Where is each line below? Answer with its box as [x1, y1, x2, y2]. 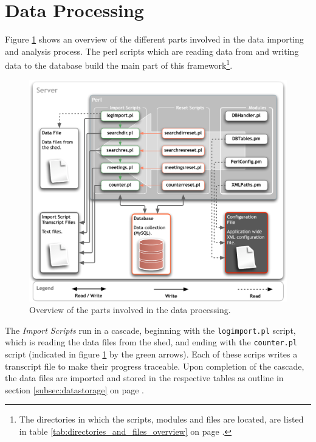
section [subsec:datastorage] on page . [5, 383, 145, 396]
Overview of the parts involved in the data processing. [29, 303, 231, 316]
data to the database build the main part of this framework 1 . [5, 57, 233, 71]
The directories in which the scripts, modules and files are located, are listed [19, 413, 304, 426]
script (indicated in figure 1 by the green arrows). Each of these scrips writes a [5, 348, 298, 361]
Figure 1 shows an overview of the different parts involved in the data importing [5, 33, 304, 46]
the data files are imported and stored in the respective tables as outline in [5, 371, 284, 384]
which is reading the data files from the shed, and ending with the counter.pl [5, 336, 298, 348]
